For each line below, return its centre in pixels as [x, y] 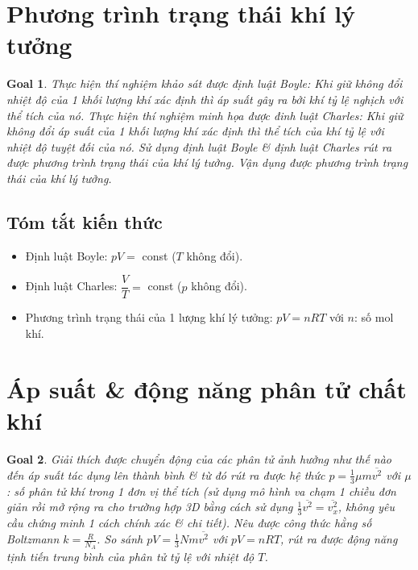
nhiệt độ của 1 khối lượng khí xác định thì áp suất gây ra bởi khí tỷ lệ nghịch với [205, 99]
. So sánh [120, 539]
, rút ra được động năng [339, 539]
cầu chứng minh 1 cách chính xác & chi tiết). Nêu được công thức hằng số [189, 523]
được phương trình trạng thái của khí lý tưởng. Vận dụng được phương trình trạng [207, 162]
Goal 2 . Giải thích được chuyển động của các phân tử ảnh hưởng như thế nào [199, 458]
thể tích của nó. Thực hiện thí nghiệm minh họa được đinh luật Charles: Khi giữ [205, 115]
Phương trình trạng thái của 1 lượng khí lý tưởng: [149, 317]
